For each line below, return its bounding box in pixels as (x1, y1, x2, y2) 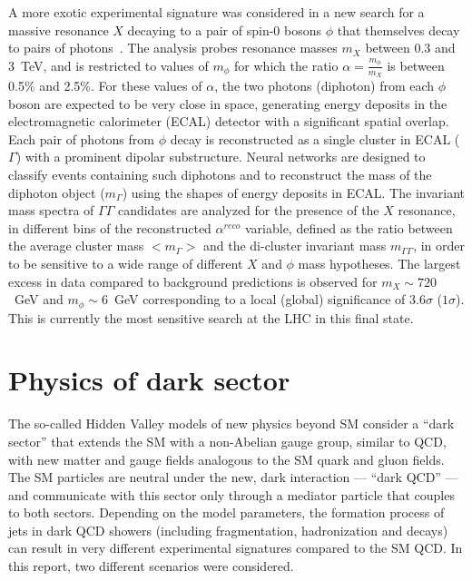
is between (387, 55, 445, 74)
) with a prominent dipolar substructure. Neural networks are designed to (15, 147, 426, 166)
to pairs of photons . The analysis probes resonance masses (8, 38, 338, 57)
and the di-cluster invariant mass (202, 236, 387, 255)
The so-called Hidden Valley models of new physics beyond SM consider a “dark (8, 414, 455, 433)
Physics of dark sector (8, 361, 290, 399)
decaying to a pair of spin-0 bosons (127, 20, 322, 39)
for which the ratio (234, 55, 339, 74)
